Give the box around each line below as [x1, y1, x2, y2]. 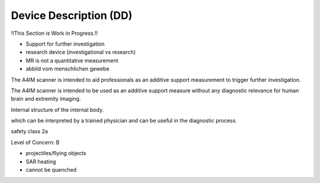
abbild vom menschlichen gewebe [25, 65, 110, 72]
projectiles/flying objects [25, 150, 87, 157]
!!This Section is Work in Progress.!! [11, 30, 98, 37]
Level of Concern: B [11, 139, 60, 146]
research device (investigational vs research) [25, 49, 136, 56]
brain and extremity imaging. [11, 95, 81, 102]
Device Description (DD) [11, 9, 133, 22]
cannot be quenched [25, 166, 77, 174]
